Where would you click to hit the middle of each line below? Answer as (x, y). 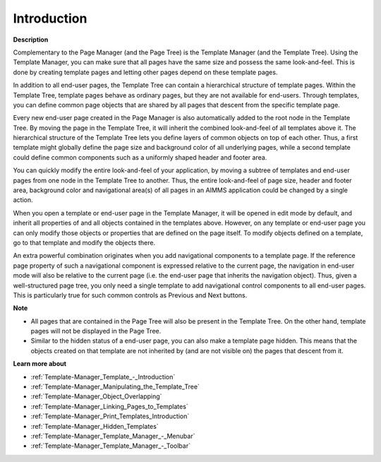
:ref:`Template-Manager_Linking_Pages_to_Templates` (109, 406)
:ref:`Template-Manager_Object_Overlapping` (96, 396)
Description (31, 40)
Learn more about (40, 364)
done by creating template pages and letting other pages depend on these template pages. (145, 72)
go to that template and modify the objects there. (84, 242)
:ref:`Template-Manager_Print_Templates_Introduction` (110, 416)
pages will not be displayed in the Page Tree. (96, 331)
